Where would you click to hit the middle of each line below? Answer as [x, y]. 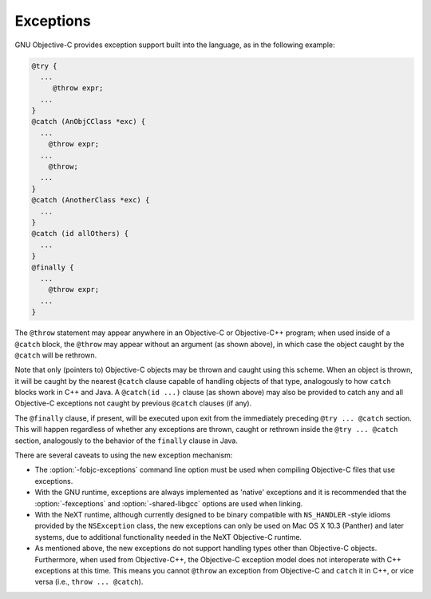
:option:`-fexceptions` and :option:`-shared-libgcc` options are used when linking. [169, 503]
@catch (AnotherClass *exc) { [91, 200]
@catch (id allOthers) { [80, 234]
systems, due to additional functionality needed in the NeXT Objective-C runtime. [168, 537]
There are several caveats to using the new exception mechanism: [124, 455]
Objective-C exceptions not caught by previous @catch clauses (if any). [133, 403]
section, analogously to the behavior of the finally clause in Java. [127, 441]
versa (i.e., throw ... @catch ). [89, 582]
